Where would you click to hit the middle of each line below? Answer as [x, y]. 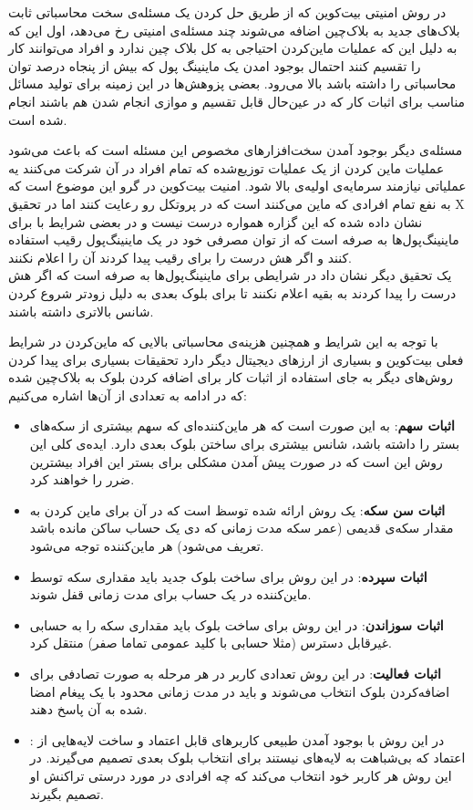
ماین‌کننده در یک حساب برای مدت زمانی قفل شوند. [170, 594]
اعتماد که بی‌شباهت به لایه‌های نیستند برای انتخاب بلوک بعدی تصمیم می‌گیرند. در [247, 758]
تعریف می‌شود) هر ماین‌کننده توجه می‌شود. [147, 546]
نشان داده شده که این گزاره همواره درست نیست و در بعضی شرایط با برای [216, 221]
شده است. [38, 119]
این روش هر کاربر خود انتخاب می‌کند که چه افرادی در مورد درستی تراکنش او [241, 775]
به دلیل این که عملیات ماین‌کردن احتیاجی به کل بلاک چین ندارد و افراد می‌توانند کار [233, 48]
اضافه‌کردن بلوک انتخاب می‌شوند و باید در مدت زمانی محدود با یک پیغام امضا [240, 691]
